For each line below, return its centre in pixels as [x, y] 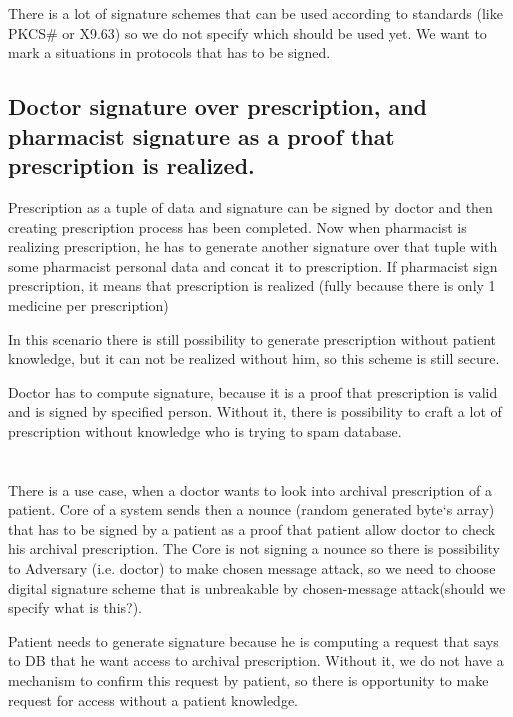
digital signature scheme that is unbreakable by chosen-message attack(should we [257, 587]
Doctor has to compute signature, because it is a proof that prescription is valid [253, 391]
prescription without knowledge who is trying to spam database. [205, 430]
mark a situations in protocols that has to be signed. [169, 52]
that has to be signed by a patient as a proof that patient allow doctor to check [252, 528]
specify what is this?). [75, 607]
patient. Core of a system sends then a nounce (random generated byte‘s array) [251, 509]
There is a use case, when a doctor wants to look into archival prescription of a [250, 489]
